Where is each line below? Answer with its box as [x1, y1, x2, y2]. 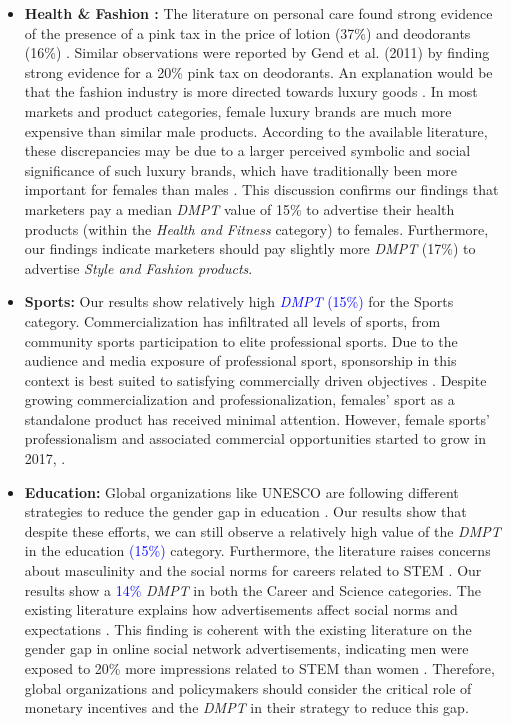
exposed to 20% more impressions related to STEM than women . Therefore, [24, 658, 495, 678]
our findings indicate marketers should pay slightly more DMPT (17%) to [24, 238, 476, 259]
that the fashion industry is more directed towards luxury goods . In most [24, 81, 478, 102]
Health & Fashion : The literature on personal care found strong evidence [24, 3, 493, 23]
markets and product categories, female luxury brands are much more [24, 100, 452, 121]
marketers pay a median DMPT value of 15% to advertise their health [24, 198, 455, 219]
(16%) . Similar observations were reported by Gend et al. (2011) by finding [24, 42, 490, 63]
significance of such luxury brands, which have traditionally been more [24, 159, 457, 180]
